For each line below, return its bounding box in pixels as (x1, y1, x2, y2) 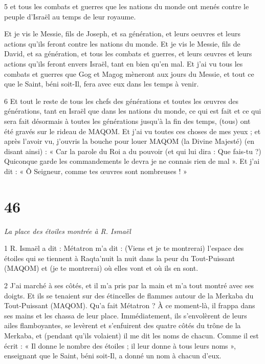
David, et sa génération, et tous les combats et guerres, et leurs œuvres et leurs (4, 48, 252, 59)
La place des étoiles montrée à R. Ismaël (4, 225, 131, 236)
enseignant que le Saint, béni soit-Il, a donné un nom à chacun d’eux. (4, 350, 222, 361)
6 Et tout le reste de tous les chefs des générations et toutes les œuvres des (4, 95, 238, 106)
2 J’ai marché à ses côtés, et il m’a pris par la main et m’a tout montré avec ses (4, 280, 254, 290)
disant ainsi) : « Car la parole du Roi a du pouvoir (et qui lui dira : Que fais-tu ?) (4, 145, 261, 156)
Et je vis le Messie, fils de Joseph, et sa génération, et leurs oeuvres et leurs (4, 28, 240, 39)
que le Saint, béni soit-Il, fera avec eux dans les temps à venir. (4, 78, 199, 89)
